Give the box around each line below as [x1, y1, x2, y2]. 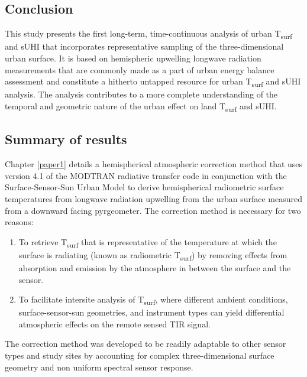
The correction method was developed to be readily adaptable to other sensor [5, 337, 286, 350]
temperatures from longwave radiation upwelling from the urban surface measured [5, 192, 303, 204]
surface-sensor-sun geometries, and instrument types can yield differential [18, 306, 285, 318]
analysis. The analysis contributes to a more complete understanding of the [5, 88, 278, 100]
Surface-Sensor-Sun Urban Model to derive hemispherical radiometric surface [5, 181, 284, 193]
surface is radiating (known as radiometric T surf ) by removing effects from [18, 248, 287, 262]
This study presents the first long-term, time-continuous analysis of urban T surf [5, 27, 292, 41]
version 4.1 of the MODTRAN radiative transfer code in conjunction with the [5, 169, 287, 181]
